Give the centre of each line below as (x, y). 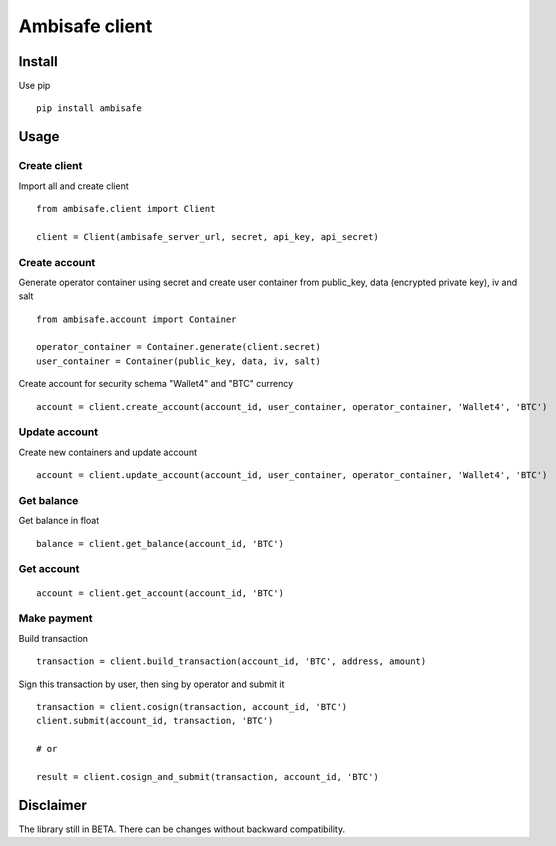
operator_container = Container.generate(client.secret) (179, 347)
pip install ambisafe (89, 108)
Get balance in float (59, 521)
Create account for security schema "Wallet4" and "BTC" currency (156, 384)
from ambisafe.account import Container (136, 319)
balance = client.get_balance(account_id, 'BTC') (160, 543)
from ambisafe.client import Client (126, 208)
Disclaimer (52, 805)
